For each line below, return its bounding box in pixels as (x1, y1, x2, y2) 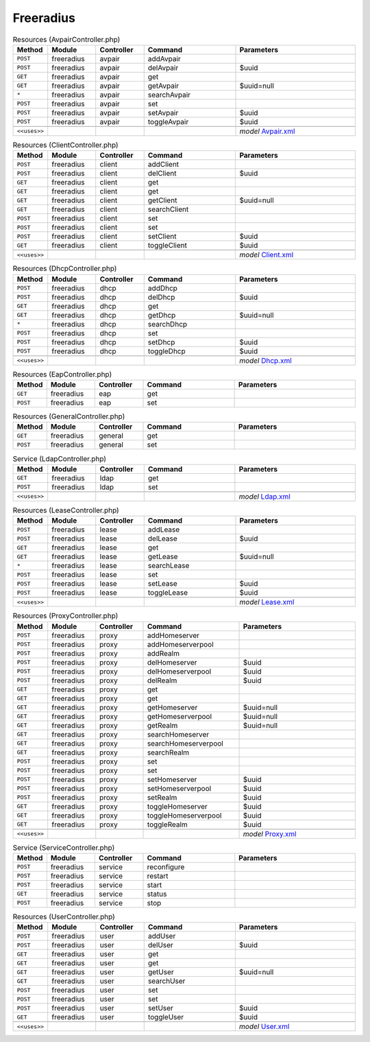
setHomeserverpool (147, 783, 212, 793)
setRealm (147, 792, 177, 802)
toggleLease (147, 588, 188, 597)
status (147, 889, 167, 899)
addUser (147, 932, 176, 941)
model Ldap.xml (238, 491, 291, 501)
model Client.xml (239, 250, 294, 260)
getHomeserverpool (147, 711, 212, 721)
